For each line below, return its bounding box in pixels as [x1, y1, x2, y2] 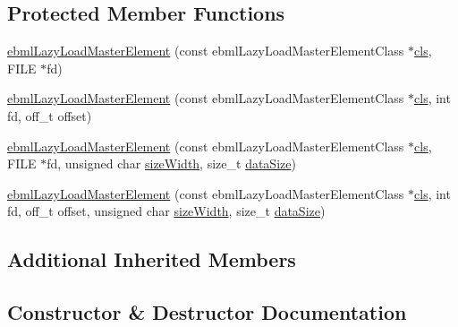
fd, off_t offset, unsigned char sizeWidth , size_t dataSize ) [7, 202, 326, 220]
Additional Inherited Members [7, 245, 296, 273]
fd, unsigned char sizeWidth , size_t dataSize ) [47, 154, 296, 173]
